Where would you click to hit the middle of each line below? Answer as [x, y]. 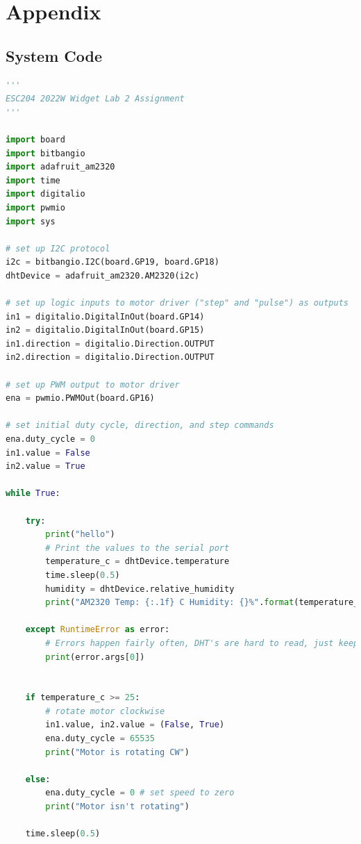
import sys [31, 221]
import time [33, 180]
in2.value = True [45, 466]
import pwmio [35, 207]
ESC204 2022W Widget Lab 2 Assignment [95, 99]
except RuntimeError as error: [98, 630]
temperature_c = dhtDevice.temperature [137, 562]
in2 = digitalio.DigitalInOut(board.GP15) [105, 330]
